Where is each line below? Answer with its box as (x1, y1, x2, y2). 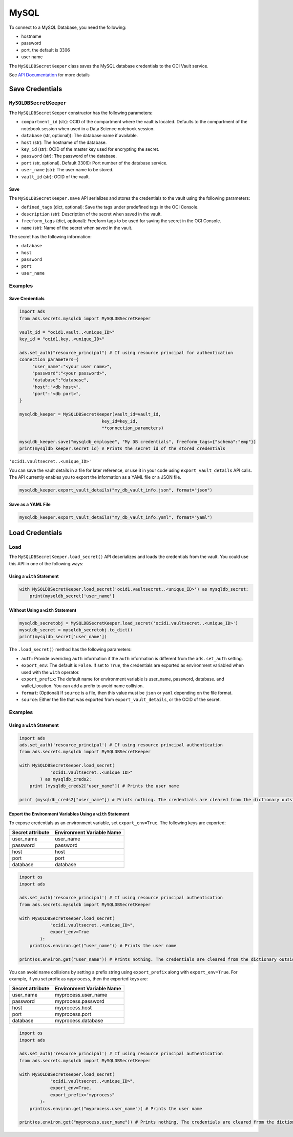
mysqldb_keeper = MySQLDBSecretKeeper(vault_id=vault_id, (19, 412, 161, 417)
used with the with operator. (21, 669, 80, 675)
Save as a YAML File (9, 501, 51, 507)
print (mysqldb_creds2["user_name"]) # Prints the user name (29, 783, 179, 789)
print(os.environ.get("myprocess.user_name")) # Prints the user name (29, 1106, 203, 1111)
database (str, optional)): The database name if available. (21, 133, 138, 139)
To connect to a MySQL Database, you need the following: (9, 24, 126, 30)
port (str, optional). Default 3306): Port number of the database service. (21, 160, 168, 166)
